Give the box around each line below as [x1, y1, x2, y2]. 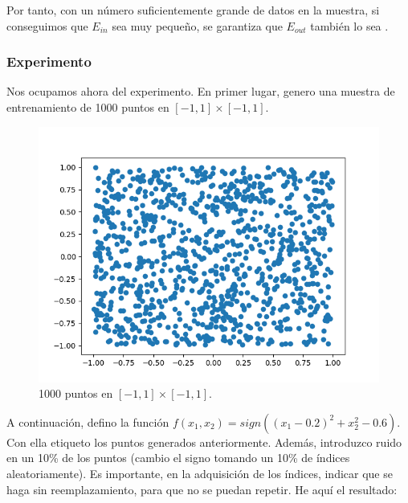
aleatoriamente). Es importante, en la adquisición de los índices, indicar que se [6, 464, 393, 481]
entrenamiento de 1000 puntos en [6, 99, 169, 115]
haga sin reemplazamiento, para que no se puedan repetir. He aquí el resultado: [6, 481, 398, 497]
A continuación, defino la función [6, 413, 169, 430]
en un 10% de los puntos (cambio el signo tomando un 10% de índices [6, 449, 350, 466]
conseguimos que [6, 17, 88, 34]
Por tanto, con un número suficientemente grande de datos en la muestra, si [6, 2, 380, 18]
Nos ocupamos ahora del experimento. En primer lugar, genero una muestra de [6, 83, 395, 100]
